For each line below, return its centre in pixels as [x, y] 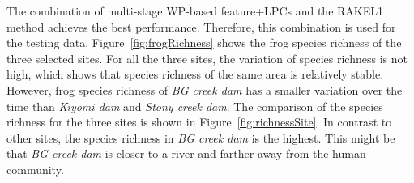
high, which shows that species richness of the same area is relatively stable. [195, 74]
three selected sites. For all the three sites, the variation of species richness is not [207, 58]
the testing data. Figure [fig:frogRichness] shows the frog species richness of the [204, 43]
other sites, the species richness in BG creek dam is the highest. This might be [201, 137]
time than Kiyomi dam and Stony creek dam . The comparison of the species [195, 106]
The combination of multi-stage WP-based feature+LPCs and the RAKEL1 [195, 11]
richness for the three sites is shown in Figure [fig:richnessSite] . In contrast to [199, 122]
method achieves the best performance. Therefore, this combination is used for [201, 26]
